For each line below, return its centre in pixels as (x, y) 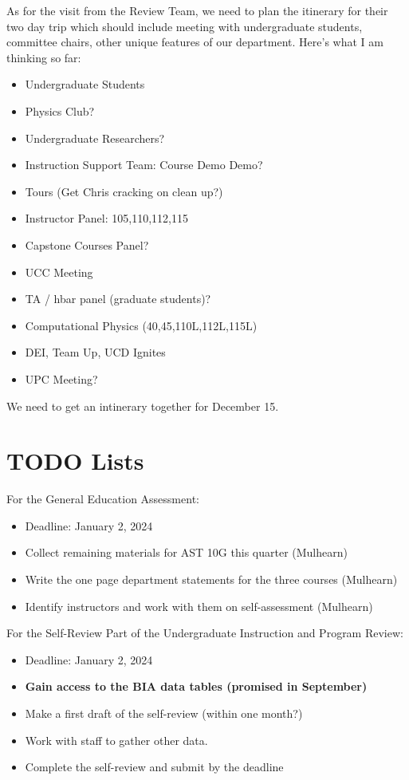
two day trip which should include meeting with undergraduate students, (185, 26)
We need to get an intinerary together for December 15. (143, 406)
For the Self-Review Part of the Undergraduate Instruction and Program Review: (205, 633)
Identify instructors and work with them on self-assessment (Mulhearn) (199, 606)
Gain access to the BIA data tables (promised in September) (196, 686)
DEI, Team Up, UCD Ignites (95, 352)
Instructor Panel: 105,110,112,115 (106, 218)
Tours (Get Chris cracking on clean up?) (124, 191)
